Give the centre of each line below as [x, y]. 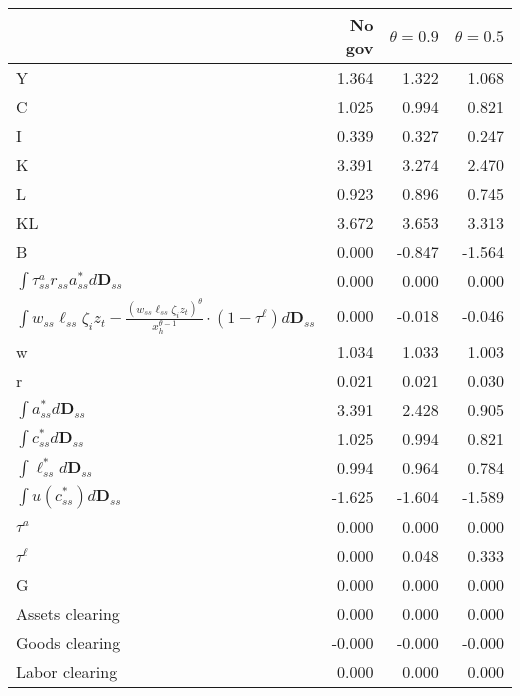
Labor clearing [67, 671]
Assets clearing [68, 613]
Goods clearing [68, 642]
